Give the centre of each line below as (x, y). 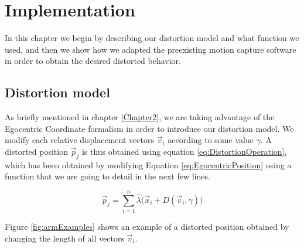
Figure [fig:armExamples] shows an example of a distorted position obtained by (147, 226)
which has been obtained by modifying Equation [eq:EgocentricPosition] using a (148, 164)
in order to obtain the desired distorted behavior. (93, 61)
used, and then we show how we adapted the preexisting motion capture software (151, 49)
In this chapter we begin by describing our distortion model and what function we (152, 38)
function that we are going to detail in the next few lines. (107, 176)
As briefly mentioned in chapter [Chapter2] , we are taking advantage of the (140, 117)
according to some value (211, 140)
